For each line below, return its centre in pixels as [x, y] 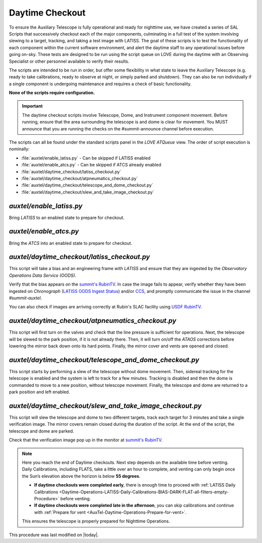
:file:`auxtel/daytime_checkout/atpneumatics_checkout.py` [80, 178]
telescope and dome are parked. [41, 431]
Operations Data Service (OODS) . [43, 275]
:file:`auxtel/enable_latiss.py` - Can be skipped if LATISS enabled [86, 158]
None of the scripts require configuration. [52, 93]
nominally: [19, 149]
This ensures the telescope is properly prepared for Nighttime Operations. [96, 521]
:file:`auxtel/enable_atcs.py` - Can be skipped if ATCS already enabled [91, 165]
